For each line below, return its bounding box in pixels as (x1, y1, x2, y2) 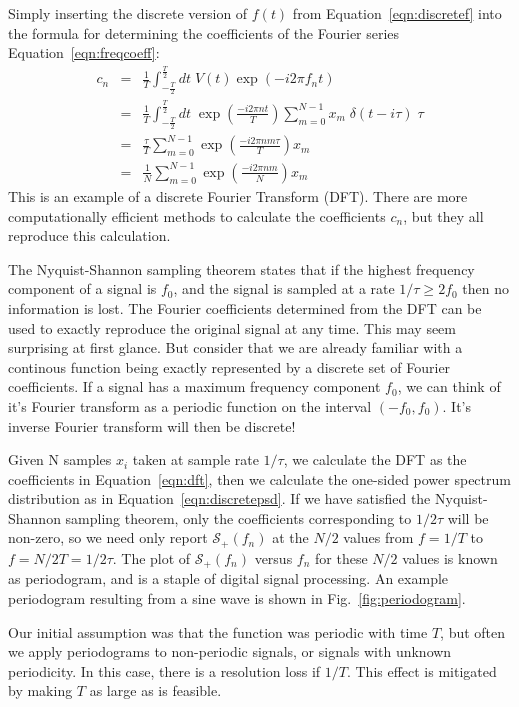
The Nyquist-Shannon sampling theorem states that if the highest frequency (8, 258, 475, 279)
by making (8, 680, 73, 701)
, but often (440, 621, 506, 642)
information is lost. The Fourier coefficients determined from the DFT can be (8, 297, 482, 318)
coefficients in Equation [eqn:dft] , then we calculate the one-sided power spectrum (8, 468, 511, 489)
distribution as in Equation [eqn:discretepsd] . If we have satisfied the (8, 488, 431, 509)
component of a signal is (8, 278, 157, 299)
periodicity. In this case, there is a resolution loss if (8, 660, 321, 681)
